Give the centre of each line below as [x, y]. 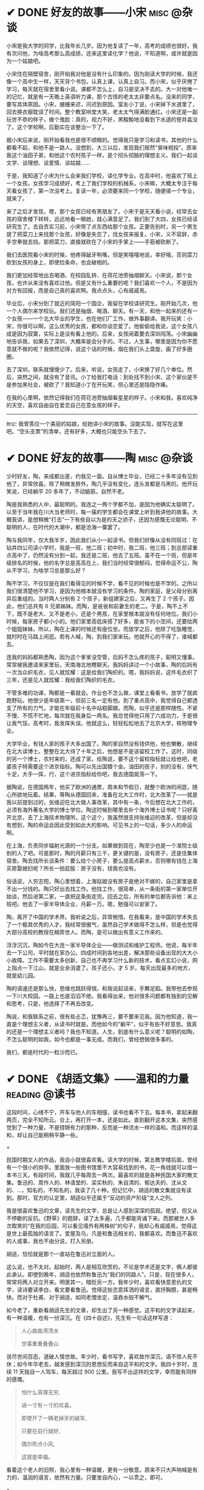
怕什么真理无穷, [41, 1392]
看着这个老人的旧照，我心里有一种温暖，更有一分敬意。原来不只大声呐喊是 [99, 1469]
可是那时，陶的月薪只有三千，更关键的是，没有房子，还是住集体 [118, 853]
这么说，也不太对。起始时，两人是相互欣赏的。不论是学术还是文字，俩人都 [99, 1267]
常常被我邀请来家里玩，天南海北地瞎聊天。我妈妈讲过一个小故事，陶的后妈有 [102, 664]
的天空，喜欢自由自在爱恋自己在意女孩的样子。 [65, 405]
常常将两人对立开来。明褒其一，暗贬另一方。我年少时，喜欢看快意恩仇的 [97, 1282]
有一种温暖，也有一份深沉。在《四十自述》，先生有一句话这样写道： [90, 1317]
